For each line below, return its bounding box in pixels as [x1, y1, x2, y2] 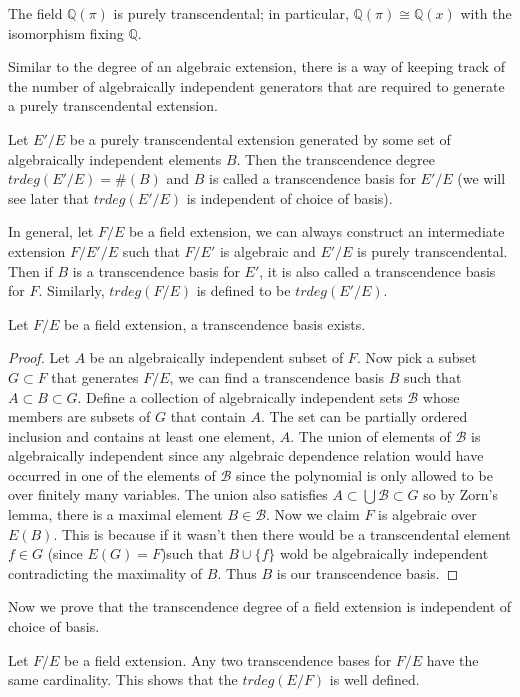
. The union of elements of [290, 425, 451, 446]
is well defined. [329, 669, 420, 690]
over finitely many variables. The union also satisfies [8, 484, 328, 505]
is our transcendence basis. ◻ [276, 562, 459, 583]
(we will [457, 168, 506, 189]
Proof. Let [8, 347, 70, 368]
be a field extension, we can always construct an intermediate [128, 221, 505, 242]
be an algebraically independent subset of [89, 347, 344, 368]
